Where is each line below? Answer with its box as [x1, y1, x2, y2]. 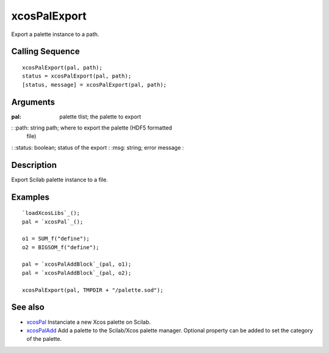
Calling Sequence [11, 46, 80, 57]
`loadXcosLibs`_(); [22, 209, 80, 217]
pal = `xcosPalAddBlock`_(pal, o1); [22, 261, 132, 268]
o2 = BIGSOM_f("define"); [22, 244, 100, 250]
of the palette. [26, 335, 62, 343]
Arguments [11, 96, 55, 107]
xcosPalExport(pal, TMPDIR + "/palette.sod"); [22, 286, 164, 293]
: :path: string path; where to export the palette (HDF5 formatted [11, 124, 172, 131]
